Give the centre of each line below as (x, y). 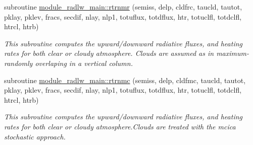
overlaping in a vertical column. (84, 63)
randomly (18, 63)
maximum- (233, 53)
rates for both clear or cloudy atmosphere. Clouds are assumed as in (109, 53)
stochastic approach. (35, 136)
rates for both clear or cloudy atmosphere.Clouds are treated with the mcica (120, 126)
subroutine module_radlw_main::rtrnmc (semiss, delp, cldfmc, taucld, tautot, (125, 80)
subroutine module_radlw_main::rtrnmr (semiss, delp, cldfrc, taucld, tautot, (123, 7)
